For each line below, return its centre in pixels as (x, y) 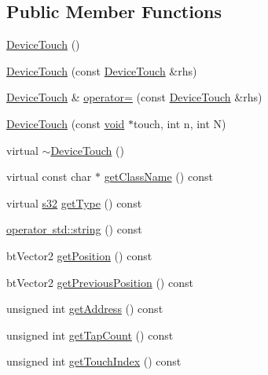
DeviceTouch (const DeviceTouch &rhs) (102, 70)
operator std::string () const (74, 229)
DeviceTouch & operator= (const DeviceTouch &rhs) (134, 97)
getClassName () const (158, 176)
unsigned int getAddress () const (85, 309)
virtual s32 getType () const (74, 202)
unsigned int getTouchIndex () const (94, 361)
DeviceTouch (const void (66, 123)
